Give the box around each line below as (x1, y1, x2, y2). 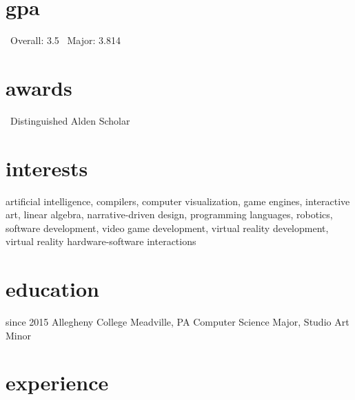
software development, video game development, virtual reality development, (6, 220, 329, 235)
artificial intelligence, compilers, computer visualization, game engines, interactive (6, 193, 350, 208)
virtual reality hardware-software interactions (6, 234, 196, 249)
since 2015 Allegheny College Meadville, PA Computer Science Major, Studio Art (6, 315, 349, 329)
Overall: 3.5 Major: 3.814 (10, 33, 121, 48)
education (6, 275, 99, 303)
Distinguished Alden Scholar (10, 113, 130, 127)
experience (6, 368, 109, 397)
